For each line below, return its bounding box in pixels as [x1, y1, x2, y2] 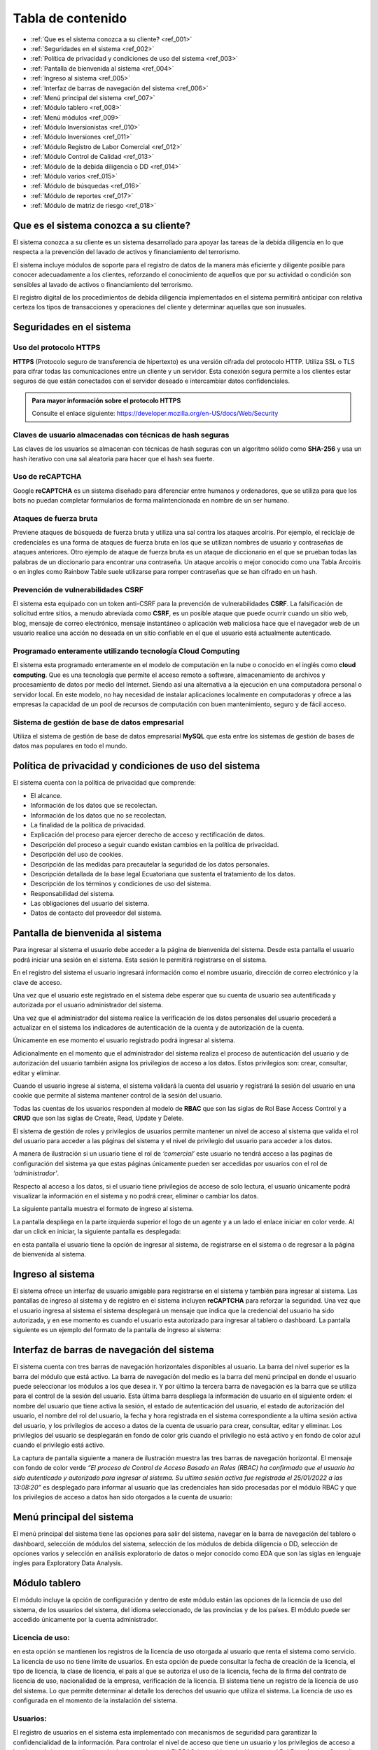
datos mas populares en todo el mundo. [13, 742, 128, 750]
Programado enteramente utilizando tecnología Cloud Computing [13, 646, 240, 656]
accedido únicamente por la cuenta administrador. [13, 1616, 158, 1624]
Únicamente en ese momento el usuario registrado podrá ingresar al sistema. [13, 1036, 236, 1044]
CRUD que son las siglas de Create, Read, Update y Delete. [13, 1114, 184, 1123]
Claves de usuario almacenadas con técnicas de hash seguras [13, 430, 230, 440]
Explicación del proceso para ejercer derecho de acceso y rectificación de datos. [30, 830, 265, 839]
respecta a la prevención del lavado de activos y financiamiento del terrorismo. [13, 248, 241, 256]
